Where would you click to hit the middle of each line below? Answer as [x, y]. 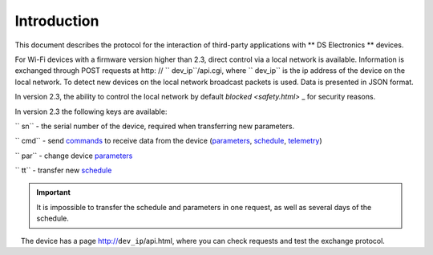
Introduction [57, 21]
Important [54, 192]
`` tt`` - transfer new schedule [63, 170]
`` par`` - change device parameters [74, 156]
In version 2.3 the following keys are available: [91, 111]
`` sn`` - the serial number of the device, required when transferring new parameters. [155, 126]
